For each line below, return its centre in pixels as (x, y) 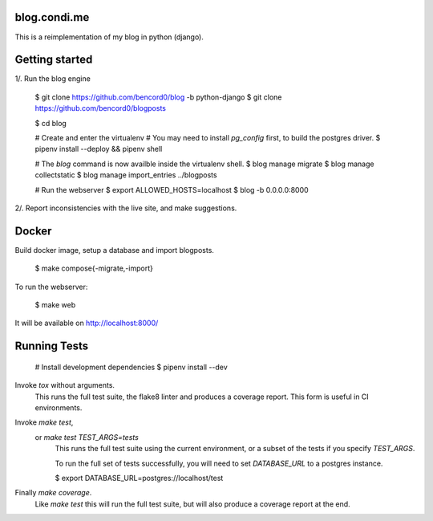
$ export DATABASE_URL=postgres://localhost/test (139, 478)
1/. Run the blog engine (53, 79)
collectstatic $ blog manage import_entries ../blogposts (126, 175)
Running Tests (51, 346)
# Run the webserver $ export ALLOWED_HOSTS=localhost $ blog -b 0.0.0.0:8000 (172, 189)
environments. (59, 407)
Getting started (54, 60)
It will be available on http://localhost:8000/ (87, 323)
